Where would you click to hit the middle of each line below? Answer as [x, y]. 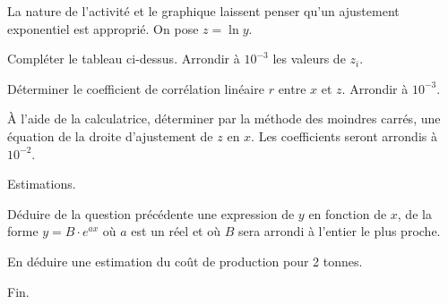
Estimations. [42, 184]
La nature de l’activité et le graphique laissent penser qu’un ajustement [203, 11]
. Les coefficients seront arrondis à [344, 135]
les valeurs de [309, 59]
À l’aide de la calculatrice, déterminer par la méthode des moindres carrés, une [224, 118]
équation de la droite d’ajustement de [110, 135]
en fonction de [348, 213]
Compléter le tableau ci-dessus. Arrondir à [124, 59]
